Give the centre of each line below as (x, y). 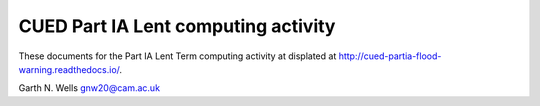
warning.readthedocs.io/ (69, 69)
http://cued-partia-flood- (390, 56)
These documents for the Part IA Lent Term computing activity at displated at (177, 56)
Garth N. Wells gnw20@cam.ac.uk (89, 88)
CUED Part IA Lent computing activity (177, 26)
